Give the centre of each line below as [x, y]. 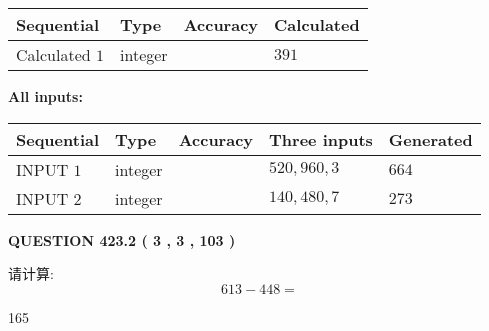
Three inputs [321, 139]
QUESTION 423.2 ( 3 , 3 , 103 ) [122, 239]
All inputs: [45, 96]
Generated [430, 139]
